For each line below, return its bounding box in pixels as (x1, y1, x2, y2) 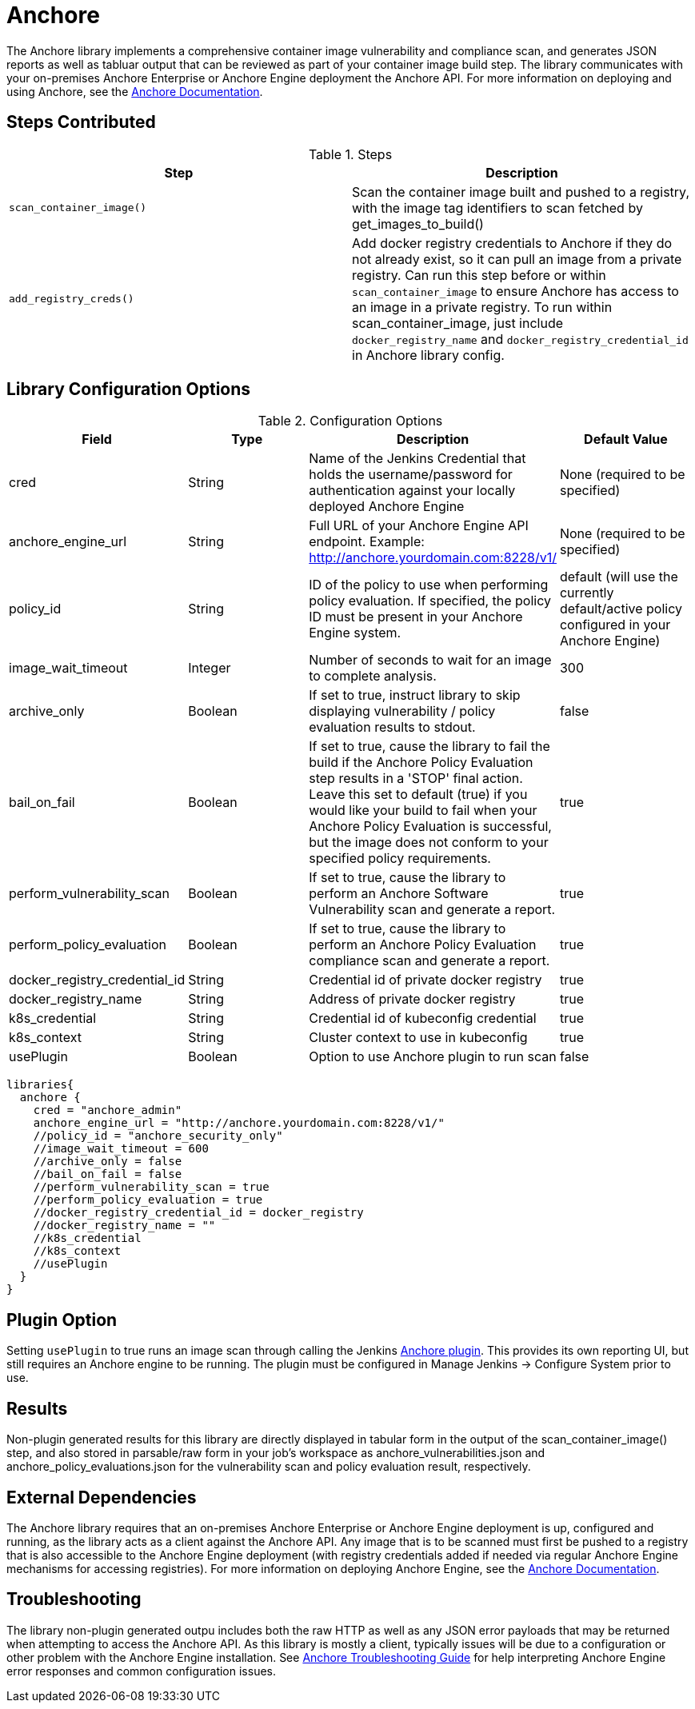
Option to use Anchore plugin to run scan (309, 1048, 557, 1065)
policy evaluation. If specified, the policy (309, 593, 552, 609)
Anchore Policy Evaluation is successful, (309, 818, 552, 835)
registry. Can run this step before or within (352, 266, 606, 283)
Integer (188, 660, 231, 677)
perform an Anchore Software (309, 885, 489, 902)
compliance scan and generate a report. (309, 952, 550, 969)
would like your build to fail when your (309, 802, 537, 819)
